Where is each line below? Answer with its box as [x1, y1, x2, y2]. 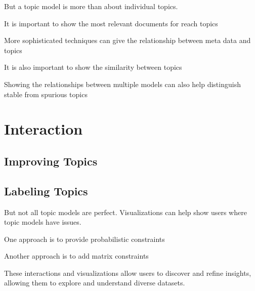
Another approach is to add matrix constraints [4, 251, 149, 261]
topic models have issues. [4, 217, 81, 227]
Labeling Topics [4, 183, 88, 198]
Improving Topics [4, 153, 98, 169]
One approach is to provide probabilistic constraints [4, 233, 165, 244]
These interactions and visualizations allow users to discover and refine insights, [4, 267, 251, 278]
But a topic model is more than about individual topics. [4, 1, 178, 11]
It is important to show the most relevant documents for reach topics [4, 18, 218, 28]
